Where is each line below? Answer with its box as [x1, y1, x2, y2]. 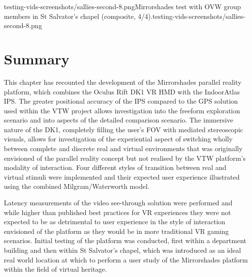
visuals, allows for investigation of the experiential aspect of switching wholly [4, 134, 233, 144]
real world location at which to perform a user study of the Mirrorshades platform [4, 254, 248, 264]
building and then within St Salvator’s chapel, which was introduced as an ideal [4, 245, 241, 255]
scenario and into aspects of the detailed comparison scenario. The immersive [4, 115, 234, 125]
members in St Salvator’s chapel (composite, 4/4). [4, 11, 153, 21]
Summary [4, 48, 70, 68]
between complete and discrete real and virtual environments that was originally [4, 143, 243, 154]
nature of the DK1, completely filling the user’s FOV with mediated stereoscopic [4, 124, 243, 134]
